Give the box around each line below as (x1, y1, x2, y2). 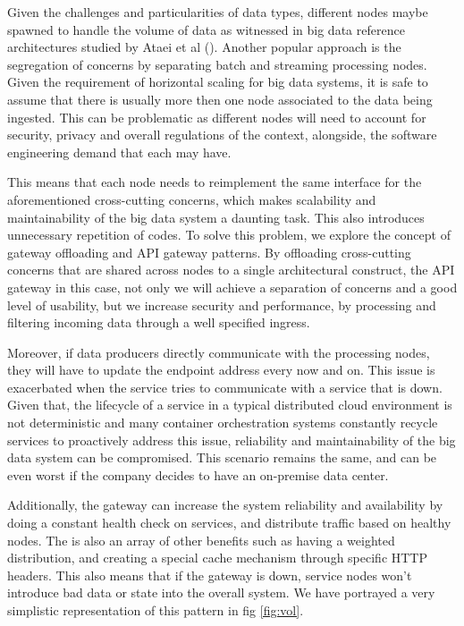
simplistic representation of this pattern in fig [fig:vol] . (7, 601, 304, 619)
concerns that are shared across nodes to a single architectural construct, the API (7, 260, 455, 279)
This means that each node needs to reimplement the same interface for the (7, 173, 422, 191)
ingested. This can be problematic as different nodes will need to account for (7, 107, 426, 126)
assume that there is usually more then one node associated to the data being (7, 89, 433, 108)
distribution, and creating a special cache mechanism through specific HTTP (7, 548, 428, 567)
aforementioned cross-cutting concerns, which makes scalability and (7, 190, 376, 208)
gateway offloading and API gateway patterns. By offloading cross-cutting (7, 242, 411, 261)
